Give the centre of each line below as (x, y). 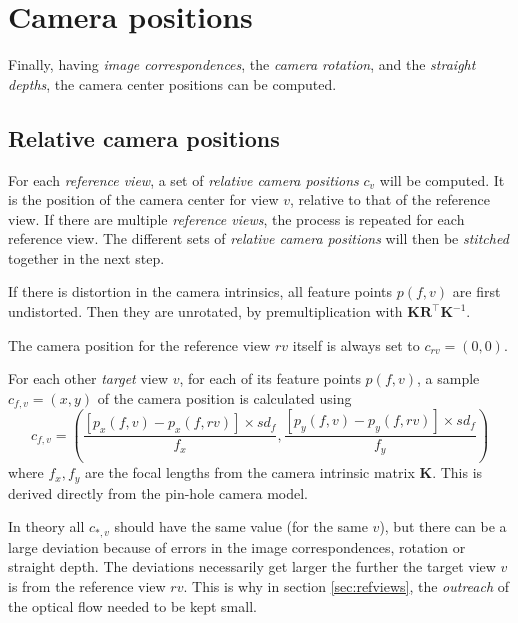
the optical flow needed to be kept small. (132, 605)
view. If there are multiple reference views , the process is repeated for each (236, 218)
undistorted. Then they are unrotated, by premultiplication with (205, 311)
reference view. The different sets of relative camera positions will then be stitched (258, 238)
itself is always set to (356, 344)
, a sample (448, 378)
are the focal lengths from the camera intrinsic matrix (250, 472)
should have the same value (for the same (241, 526)
